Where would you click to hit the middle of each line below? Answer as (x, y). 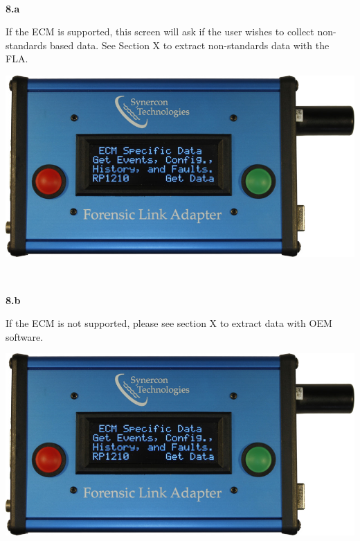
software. (25, 336)
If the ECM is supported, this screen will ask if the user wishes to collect (160, 32)
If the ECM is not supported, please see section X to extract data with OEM (169, 323)
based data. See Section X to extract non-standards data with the (189, 45)
